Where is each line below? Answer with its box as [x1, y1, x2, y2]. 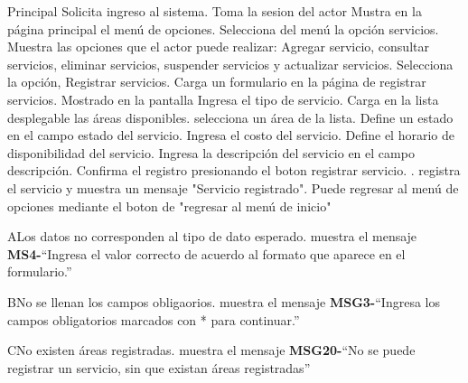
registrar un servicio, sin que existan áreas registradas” [7, 358, 311, 377]
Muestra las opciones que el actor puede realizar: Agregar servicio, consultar [7, 37, 429, 56]
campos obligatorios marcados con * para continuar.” [7, 310, 300, 329]
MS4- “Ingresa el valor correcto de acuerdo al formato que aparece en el [7, 244, 406, 263]
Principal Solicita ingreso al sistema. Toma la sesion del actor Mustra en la [7, 2, 422, 20]
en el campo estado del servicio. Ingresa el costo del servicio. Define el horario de [7, 126, 454, 145]
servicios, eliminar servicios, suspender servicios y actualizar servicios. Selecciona [7, 54, 454, 73]
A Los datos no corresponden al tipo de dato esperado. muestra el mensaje [7, 227, 417, 246]
